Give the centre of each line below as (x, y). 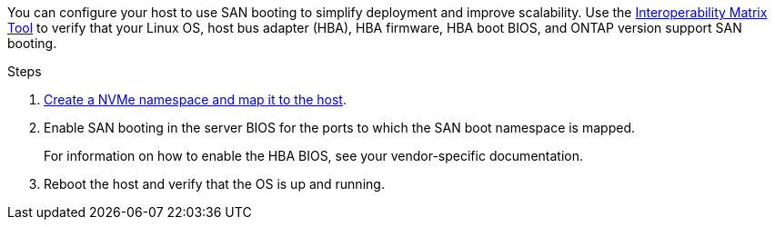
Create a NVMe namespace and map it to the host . (195, 99)
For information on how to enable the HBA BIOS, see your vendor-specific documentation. (313, 156)
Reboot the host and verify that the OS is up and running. (214, 184)
